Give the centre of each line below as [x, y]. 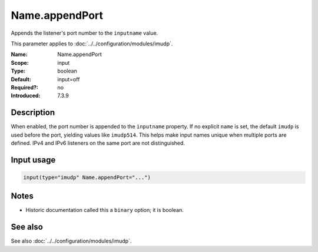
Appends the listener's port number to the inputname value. [85, 33]
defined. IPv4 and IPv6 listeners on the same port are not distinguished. [98, 143]
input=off [69, 79]
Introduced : [26, 96]
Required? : [24, 87]
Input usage [33, 160]
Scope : [20, 62]
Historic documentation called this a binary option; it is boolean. [105, 210]
